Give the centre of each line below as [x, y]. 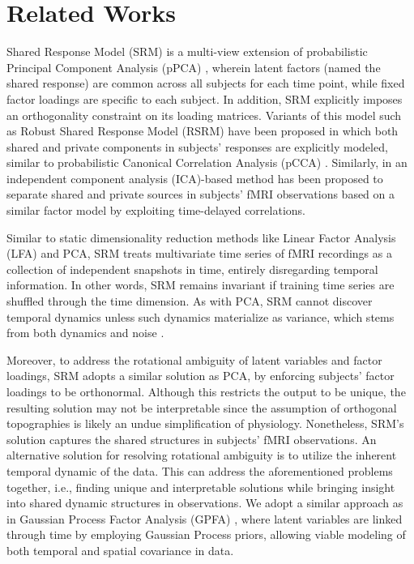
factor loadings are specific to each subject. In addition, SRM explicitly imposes [205, 98]
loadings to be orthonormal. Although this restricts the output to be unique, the [206, 391]
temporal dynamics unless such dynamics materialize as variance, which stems [201, 316]
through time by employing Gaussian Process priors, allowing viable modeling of [206, 534]
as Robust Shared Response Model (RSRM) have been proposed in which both [203, 131]
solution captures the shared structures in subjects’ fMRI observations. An [192, 439]
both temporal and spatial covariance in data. [120, 550]
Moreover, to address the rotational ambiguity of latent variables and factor [194, 359]
